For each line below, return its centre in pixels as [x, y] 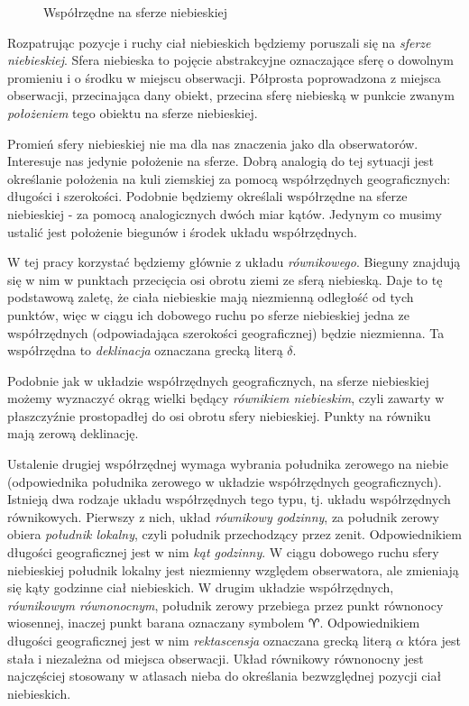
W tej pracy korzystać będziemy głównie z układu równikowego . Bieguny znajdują [234, 262]
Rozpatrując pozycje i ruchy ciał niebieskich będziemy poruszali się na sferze [219, 42]
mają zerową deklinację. [73, 433]
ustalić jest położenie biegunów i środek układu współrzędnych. [182, 231]
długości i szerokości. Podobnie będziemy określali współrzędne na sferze [207, 196]
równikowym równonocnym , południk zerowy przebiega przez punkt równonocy [225, 605]
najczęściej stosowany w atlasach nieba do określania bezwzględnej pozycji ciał [225, 676]
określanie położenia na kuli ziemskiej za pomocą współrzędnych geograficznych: [229, 178]
